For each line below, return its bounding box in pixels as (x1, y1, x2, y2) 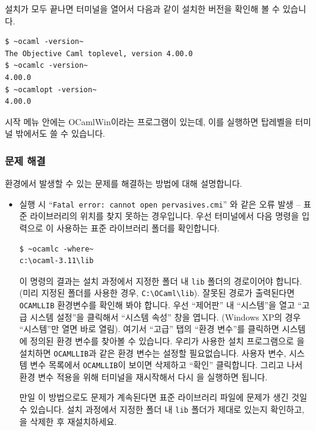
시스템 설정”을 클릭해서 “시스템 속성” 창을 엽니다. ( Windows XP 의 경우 (30, 310, 301, 323)
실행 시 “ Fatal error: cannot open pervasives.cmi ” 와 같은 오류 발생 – (19, 197, 301, 210)
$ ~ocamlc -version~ (5, 61, 88, 70)
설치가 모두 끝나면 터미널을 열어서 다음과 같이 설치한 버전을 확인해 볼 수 (5, 2, 280, 15)
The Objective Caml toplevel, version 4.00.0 (5, 49, 193, 58)
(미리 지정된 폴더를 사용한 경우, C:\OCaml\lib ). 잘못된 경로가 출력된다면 (19, 286, 295, 299)
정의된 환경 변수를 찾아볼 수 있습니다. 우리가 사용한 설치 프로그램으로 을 (30, 334, 305, 347)
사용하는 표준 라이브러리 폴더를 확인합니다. (56, 222, 220, 234)
